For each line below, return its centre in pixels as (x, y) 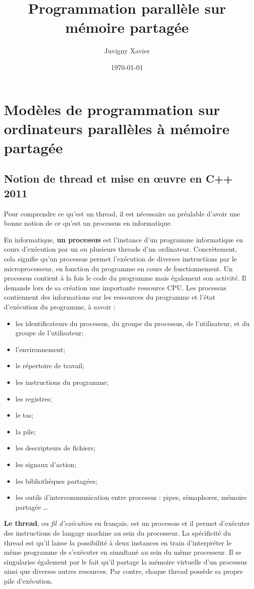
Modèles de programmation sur (112, 109)
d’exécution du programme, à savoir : (60, 306)
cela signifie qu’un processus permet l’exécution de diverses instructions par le (120, 259)
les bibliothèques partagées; (56, 481)
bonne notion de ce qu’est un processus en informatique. (88, 223)
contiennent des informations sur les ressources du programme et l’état (110, 297)
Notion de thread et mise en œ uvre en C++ (118, 178)
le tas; (24, 415)
